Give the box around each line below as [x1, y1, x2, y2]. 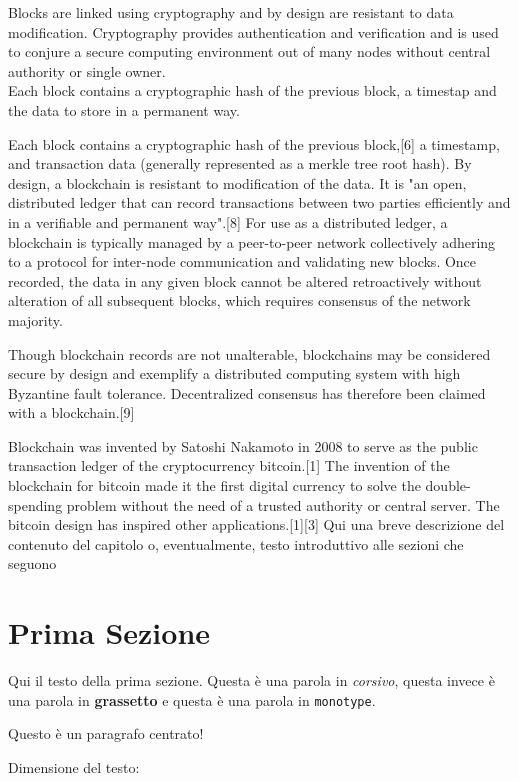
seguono [8, 553, 57, 574]
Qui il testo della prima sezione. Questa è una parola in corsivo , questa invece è [8, 670, 495, 691]
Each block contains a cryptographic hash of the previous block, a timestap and [8, 80, 497, 101]
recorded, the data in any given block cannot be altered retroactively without [8, 270, 482, 291]
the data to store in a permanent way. [8, 99, 240, 120]
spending [8, 494, 63, 515]
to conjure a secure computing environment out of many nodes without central [8, 41, 491, 62]
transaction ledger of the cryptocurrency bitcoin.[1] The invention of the [8, 455, 450, 476]
